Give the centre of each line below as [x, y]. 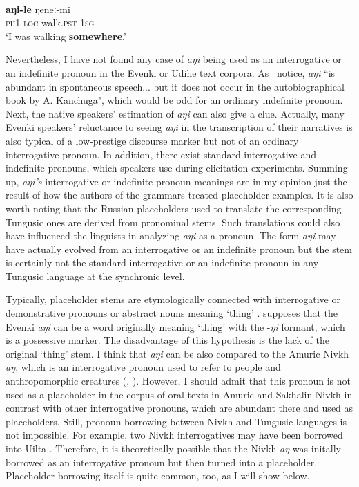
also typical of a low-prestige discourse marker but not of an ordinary [152, 140]
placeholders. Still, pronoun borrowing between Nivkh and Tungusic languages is [176, 421]
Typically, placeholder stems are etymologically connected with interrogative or [173, 299]
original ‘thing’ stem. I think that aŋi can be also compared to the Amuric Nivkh [177, 353]
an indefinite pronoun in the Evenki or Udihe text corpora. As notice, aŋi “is [171, 72]
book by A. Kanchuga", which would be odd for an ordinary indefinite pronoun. [174, 100]
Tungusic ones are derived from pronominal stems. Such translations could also [173, 222]
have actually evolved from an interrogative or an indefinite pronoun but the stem [179, 249]
